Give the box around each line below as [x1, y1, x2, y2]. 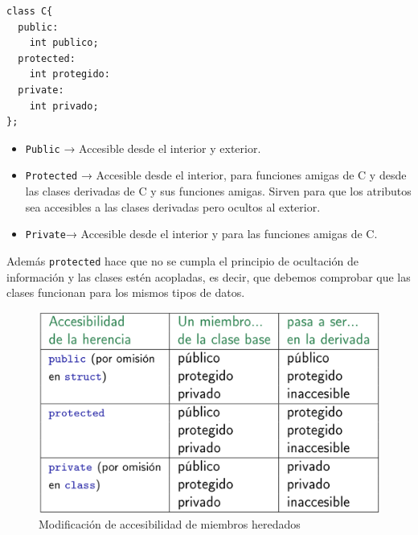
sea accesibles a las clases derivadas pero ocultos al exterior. [25, 198, 321, 215]
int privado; [29, 100, 99, 112]
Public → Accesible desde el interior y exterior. [25, 139, 261, 156]
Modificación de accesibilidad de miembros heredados [39, 516, 301, 533]
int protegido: [29, 68, 110, 80]
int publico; [29, 37, 99, 49]
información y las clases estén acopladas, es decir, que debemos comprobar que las [6, 268, 411, 285]
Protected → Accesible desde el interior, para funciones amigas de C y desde [25, 167, 407, 183]
